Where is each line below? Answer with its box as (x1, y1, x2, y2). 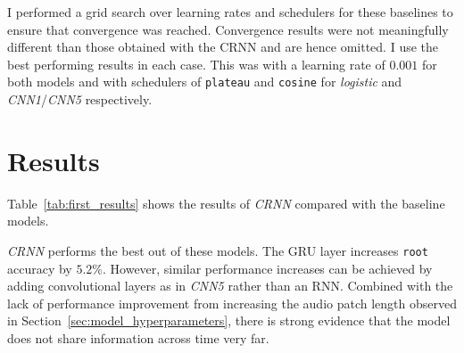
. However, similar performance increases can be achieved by (103, 259, 433, 277)
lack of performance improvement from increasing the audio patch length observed (7, 293, 457, 312)
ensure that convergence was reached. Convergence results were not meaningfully (7, 20, 449, 38)
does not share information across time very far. (7, 328, 269, 347)
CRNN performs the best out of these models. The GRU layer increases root (7, 241, 428, 259)
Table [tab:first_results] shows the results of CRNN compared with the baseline (7, 193, 445, 212)
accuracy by (7, 259, 72, 277)
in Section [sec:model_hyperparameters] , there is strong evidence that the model (7, 311, 451, 330)
